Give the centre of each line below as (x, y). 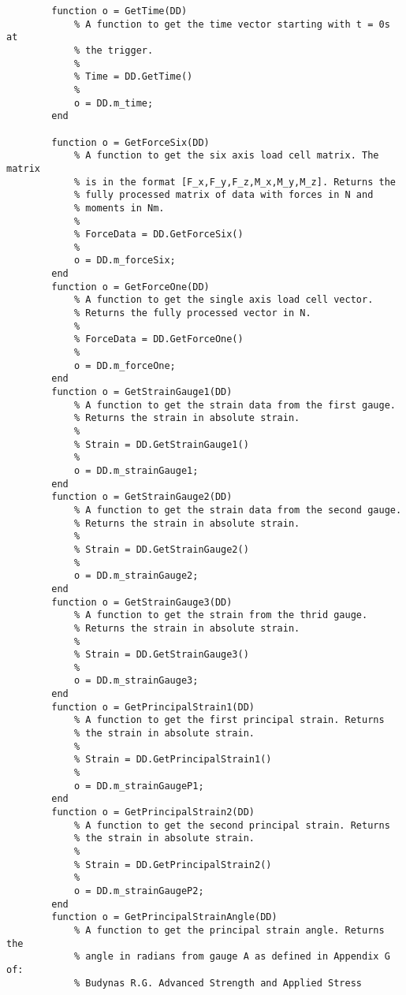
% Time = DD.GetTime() (133, 77)
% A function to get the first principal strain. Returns (229, 720)
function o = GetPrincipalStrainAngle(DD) (164, 917)
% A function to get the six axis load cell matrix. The (226, 156)
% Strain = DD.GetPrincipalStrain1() (173, 760)
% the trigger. (114, 50)
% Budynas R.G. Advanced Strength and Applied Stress (218, 983)
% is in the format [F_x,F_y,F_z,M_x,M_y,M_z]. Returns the (235, 182)
